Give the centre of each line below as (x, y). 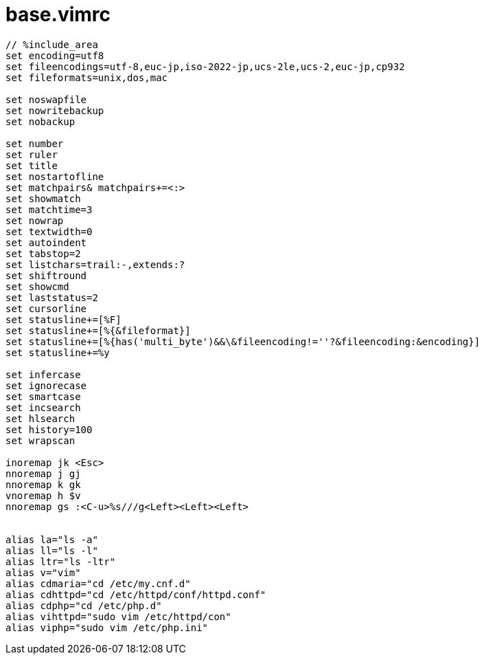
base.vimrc (58, 14)
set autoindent (46, 242)
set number (35, 143)
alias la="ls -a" (52, 539)
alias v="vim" (43, 572)
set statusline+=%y (58, 352)
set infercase (43, 374)
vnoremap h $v (43, 495)
